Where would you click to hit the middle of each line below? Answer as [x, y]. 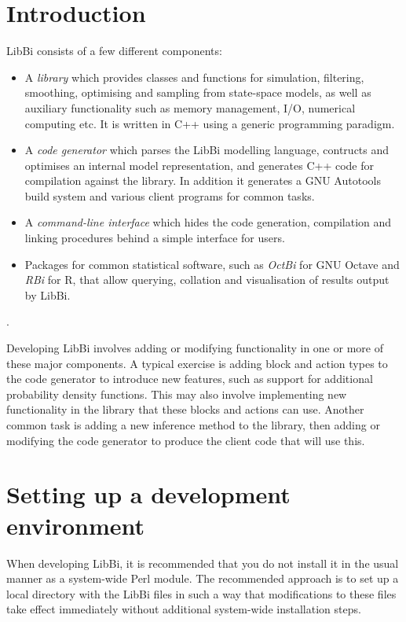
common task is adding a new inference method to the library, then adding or [193, 425]
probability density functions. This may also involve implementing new [177, 394]
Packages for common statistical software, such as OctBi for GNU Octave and [212, 264]
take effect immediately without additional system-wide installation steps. [184, 609]
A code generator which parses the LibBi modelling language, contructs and [207, 150]
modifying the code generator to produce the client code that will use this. [186, 440]
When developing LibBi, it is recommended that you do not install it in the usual [203, 563]
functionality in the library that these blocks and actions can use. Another [185, 409]
